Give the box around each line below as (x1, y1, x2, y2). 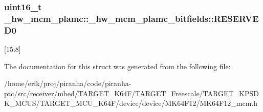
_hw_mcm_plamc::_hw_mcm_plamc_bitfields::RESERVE (4, 12, 259, 24)
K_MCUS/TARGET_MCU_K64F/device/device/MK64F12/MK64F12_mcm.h (4, 98, 257, 108)
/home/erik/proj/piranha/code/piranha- (4, 78, 131, 89)
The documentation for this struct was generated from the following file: (4, 61, 231, 71)
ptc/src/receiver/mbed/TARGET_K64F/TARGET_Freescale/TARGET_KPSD (4, 88, 259, 98)
